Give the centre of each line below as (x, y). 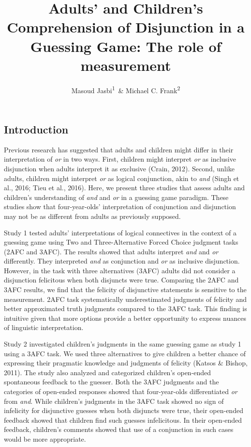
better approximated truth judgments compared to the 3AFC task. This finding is (125, 308)
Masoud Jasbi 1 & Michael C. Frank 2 (126, 89)
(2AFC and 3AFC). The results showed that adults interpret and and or (111, 251)
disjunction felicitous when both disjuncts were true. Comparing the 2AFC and (121, 280)
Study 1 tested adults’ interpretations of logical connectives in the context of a (120, 232)
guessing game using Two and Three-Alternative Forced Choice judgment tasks (121, 242)
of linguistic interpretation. (44, 327)
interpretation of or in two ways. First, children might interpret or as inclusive (120, 159)
